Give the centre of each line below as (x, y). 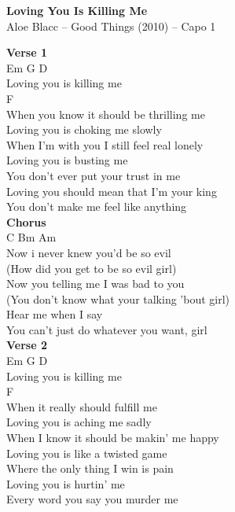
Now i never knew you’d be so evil (89, 252)
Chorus (26, 221)
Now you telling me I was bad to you (95, 284)
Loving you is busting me (67, 160)
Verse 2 (27, 345)
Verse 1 (27, 52)
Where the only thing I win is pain (90, 468)
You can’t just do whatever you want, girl (107, 329)
